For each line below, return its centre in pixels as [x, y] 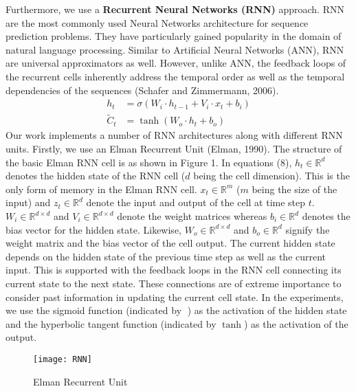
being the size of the [294, 189]
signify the [308, 229]
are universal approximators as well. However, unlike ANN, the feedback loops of [176, 63]
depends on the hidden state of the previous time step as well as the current [166, 256]
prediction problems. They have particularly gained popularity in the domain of [174, 36]
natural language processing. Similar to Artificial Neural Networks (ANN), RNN [175, 49]
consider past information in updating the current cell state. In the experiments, [175, 297]
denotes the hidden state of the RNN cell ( [96, 176]
